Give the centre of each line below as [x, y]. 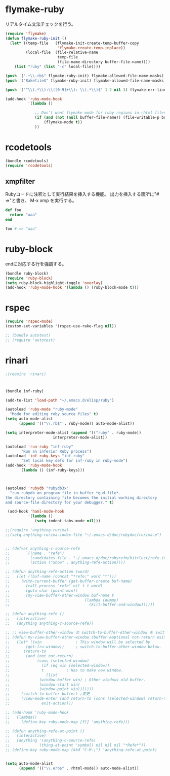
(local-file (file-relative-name [62, 53]
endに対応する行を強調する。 [36, 264]
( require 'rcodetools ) [29, 165]
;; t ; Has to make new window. [64, 670]
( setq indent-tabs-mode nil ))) [68, 521]
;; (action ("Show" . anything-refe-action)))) [65, 563]
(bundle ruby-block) [27, 273]
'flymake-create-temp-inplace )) [91, 48]
